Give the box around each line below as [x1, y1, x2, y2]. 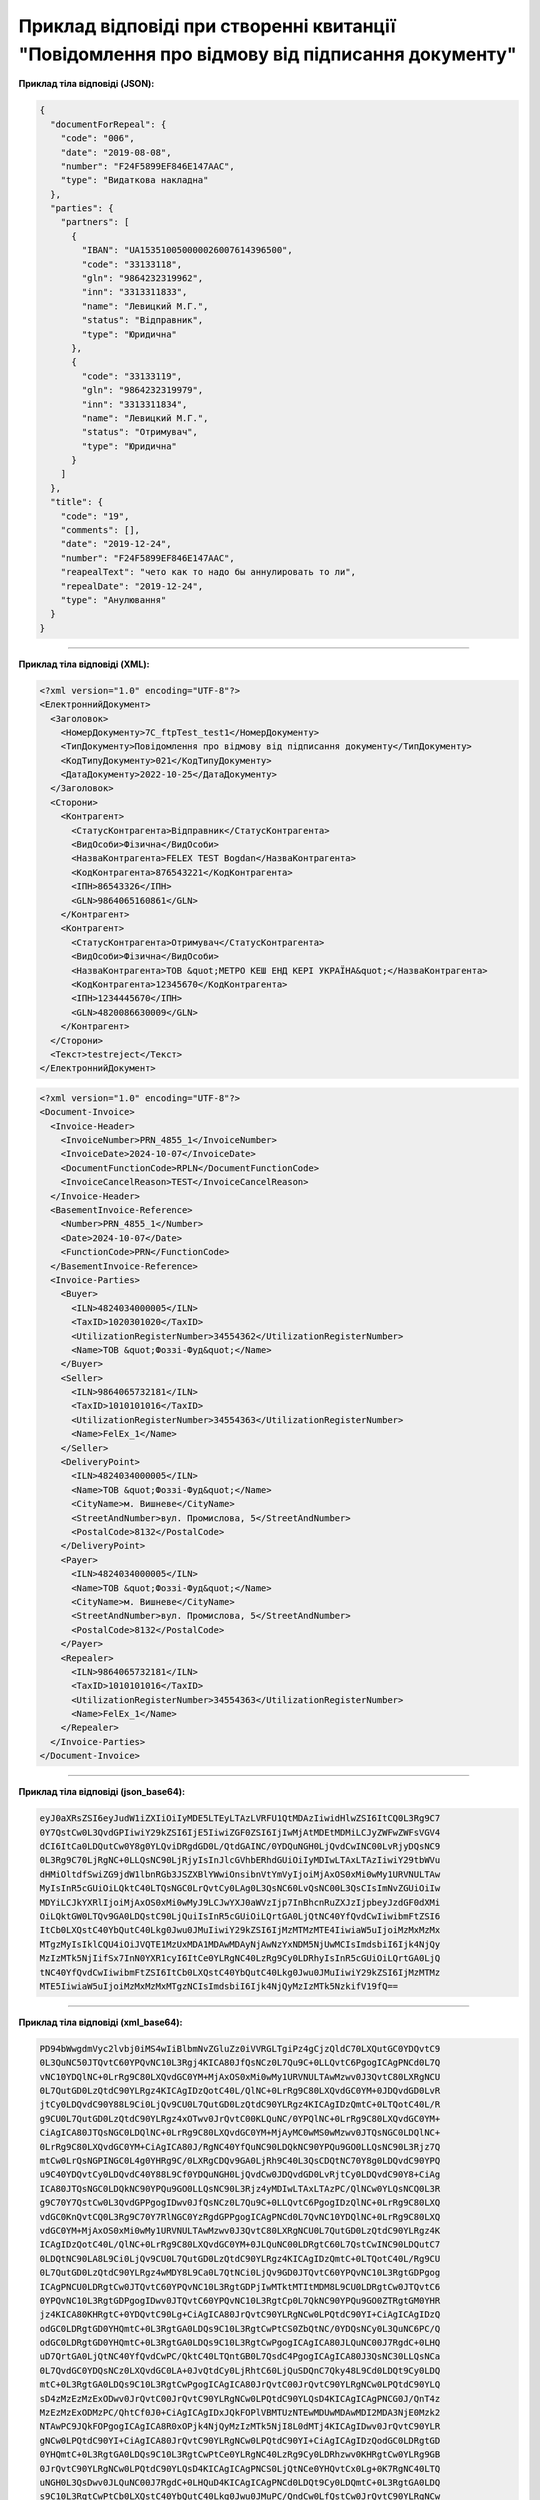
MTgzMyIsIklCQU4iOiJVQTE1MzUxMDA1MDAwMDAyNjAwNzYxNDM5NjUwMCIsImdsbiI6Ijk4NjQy [39, 1938, 441, 1950]
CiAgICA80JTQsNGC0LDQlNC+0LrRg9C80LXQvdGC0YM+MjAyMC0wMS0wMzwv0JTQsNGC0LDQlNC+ [39, 2127, 441, 2139]
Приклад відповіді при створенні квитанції [18, 15, 396, 37]
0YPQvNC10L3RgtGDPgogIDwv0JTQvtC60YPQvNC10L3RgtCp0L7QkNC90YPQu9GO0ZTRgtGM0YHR [39, 2295, 441, 2306]
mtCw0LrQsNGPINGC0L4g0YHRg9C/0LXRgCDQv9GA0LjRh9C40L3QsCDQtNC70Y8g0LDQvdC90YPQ [39, 2155, 441, 2166]
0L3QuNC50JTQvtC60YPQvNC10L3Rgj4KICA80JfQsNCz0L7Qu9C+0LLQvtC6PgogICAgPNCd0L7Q [39, 2057, 441, 2069]
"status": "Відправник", [81, 315, 204, 326]
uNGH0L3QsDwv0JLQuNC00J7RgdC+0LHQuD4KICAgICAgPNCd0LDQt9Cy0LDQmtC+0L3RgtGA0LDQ [39, 2476, 441, 2488]
